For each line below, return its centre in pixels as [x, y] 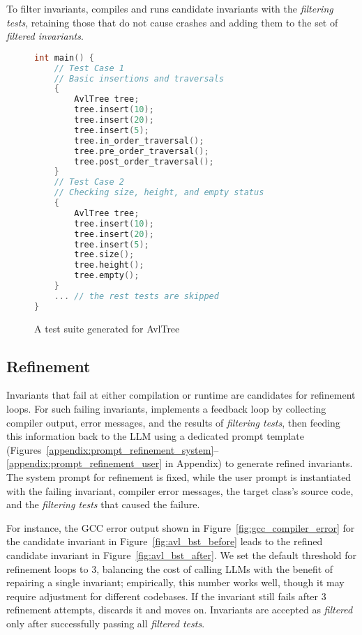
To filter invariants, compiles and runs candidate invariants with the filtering [170, 8]
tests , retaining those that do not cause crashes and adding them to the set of [172, 22]
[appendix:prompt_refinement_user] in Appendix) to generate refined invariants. [180, 463]
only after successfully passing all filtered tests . [106, 623]
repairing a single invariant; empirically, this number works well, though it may [175, 582]
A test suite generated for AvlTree [107, 328]
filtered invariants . [45, 36]
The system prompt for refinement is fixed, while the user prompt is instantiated [179, 477]
